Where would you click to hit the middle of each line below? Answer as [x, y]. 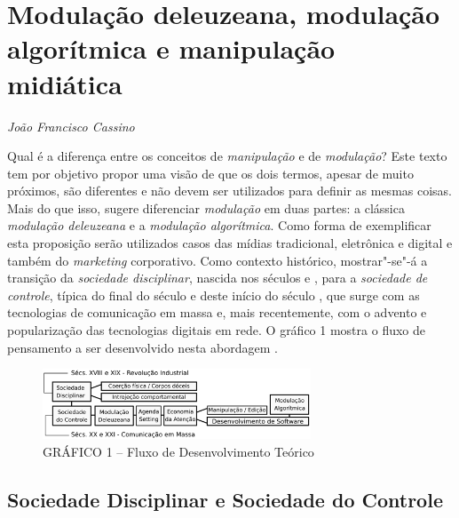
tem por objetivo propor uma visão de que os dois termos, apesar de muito [210, 173]
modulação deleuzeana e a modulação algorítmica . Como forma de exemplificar [219, 225]
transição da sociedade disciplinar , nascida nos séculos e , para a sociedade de [218, 278]
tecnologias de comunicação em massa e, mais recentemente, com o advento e [217, 312]
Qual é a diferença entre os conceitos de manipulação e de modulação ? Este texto [227, 156]
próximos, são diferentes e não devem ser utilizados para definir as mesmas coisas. [230, 191]
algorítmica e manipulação [171, 48]
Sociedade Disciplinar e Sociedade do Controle [225, 499]
